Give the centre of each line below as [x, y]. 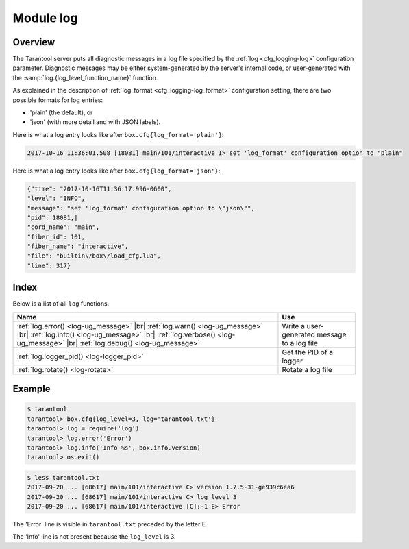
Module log [45, 18]
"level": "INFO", [56, 198]
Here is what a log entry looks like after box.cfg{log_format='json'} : [116, 171]
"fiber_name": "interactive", [78, 246]
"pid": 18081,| [52, 217]
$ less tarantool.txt [63, 477]
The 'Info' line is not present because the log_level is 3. [94, 537]
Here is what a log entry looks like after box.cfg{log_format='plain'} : [118, 134]
